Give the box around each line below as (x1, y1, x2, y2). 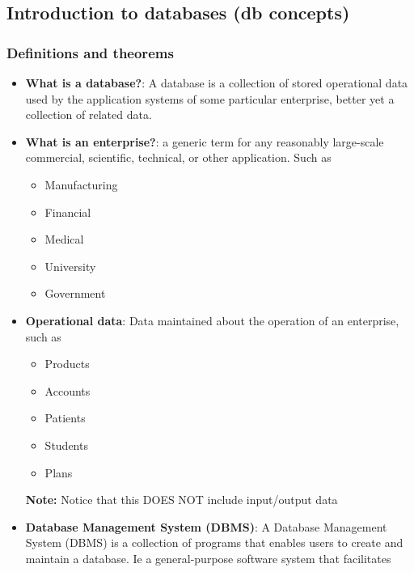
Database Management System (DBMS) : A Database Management (25, 518, 387, 535)
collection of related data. (25, 106, 152, 123)
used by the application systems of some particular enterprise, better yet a (25, 90, 395, 107)
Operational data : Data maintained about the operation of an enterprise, (25, 311, 399, 328)
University (44, 257, 96, 274)
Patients (44, 409, 86, 426)
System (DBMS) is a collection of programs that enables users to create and (25, 534, 403, 551)
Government (44, 285, 106, 302)
